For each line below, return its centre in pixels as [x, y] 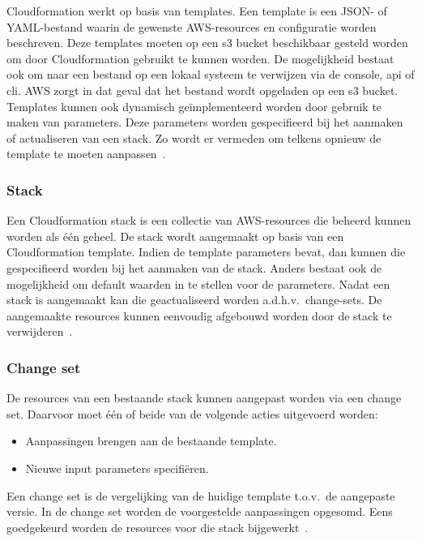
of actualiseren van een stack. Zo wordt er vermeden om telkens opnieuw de [194, 137]
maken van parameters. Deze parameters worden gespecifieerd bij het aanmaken [205, 122]
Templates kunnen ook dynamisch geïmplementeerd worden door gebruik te [194, 106]
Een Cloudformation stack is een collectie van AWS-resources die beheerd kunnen [209, 220]
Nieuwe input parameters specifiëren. [117, 468]
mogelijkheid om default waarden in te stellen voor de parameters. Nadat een [198, 283]
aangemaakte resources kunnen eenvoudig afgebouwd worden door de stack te [199, 315]
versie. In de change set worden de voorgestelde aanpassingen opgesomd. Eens [200, 511]
